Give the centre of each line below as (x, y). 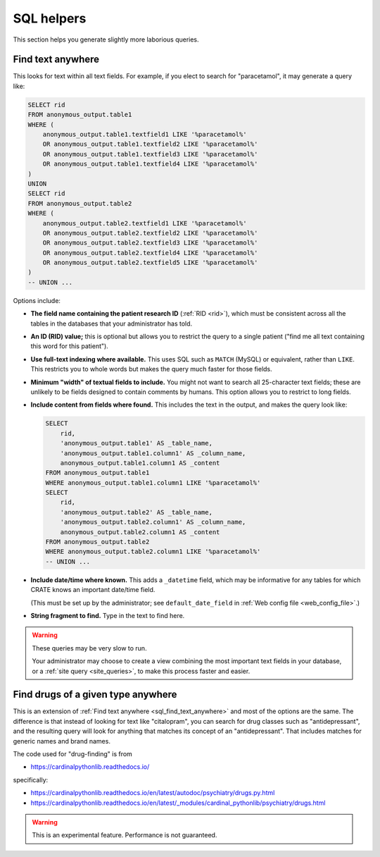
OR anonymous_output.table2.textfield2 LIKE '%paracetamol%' (150, 233)
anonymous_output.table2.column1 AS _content (140, 532)
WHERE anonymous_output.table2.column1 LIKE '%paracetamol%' (153, 552)
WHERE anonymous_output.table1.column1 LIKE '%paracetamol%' (153, 482)
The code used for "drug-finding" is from (73, 754)
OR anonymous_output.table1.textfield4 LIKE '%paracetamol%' (150, 164)
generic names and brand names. (62, 741)
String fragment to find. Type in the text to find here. (108, 615)
